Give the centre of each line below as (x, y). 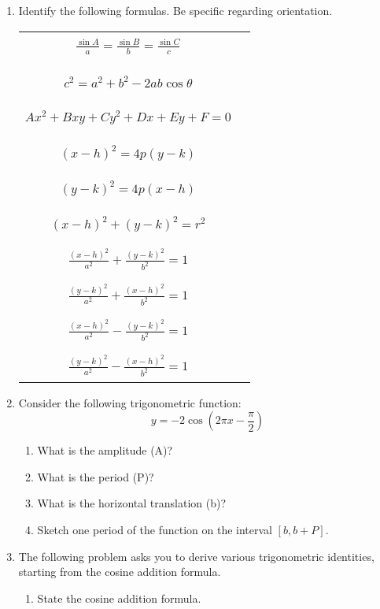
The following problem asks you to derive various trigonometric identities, (196, 556)
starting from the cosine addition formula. (120, 572)
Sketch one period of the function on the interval (155, 529)
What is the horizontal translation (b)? (132, 503)
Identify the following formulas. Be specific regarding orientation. (175, 10)
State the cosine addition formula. (119, 598)
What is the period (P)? (96, 476)
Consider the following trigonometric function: (130, 402)
